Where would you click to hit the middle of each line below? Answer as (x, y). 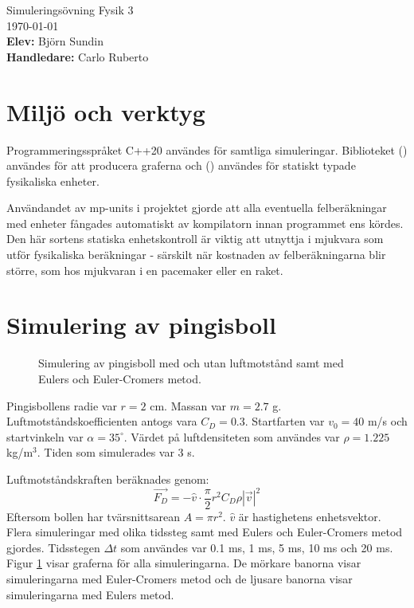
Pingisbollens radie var (62, 405)
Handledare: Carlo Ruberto (78, 56)
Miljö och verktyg (106, 111)
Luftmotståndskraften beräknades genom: (108, 479)
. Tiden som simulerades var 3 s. (116, 452)
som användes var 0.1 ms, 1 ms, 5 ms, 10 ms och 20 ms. (257, 547)
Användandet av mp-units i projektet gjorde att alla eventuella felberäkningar (197, 208)
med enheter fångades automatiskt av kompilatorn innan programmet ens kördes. (205, 223)
